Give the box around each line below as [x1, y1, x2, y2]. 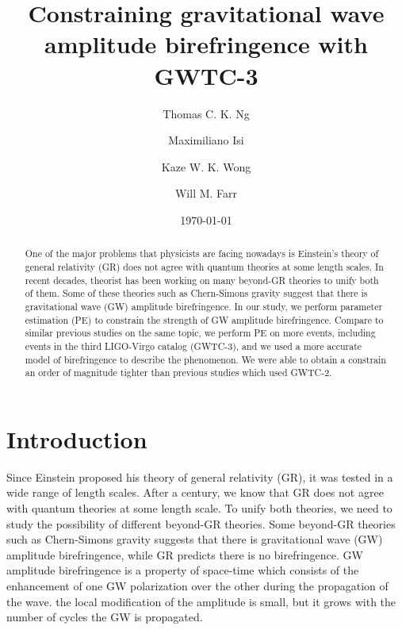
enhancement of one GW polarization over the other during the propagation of [6, 577, 389, 594]
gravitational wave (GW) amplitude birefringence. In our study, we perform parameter [25, 299, 383, 313]
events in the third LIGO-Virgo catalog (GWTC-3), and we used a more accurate [25, 339, 362, 352]
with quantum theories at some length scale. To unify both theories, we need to [6, 499, 392, 516]
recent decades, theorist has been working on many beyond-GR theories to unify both [25, 273, 379, 286]
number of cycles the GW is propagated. [6, 609, 203, 625]
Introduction [6, 422, 147, 455]
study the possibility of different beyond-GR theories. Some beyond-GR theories [6, 515, 396, 532]
